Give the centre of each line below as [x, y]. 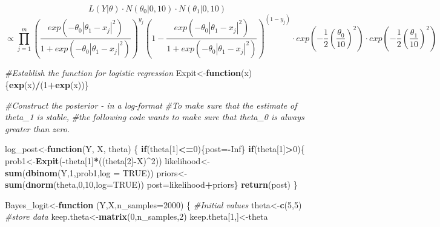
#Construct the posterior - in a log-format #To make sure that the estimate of [151, 105]
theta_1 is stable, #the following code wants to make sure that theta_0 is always [155, 117]
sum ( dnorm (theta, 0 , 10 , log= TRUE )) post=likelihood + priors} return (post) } [151, 184]
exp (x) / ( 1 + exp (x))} [49, 84]
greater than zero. [38, 128]
